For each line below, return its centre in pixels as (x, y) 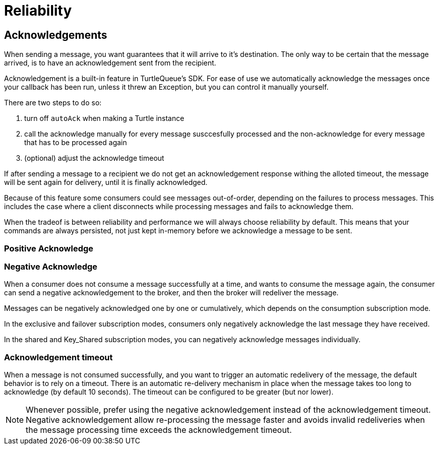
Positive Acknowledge (49, 248)
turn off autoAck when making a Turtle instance (104, 118)
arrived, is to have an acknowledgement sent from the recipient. (110, 63)
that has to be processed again (76, 143)
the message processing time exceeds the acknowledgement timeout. (159, 430)
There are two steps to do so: (53, 103)
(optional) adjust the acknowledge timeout (94, 158)
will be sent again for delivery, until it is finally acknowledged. (106, 182)
